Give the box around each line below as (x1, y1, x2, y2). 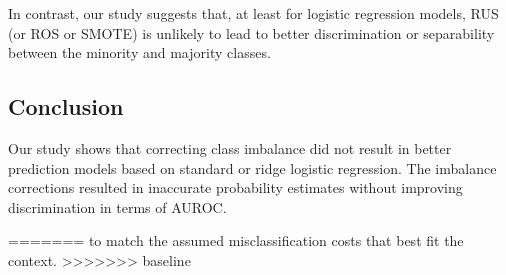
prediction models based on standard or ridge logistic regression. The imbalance (8, 157, 497, 178)
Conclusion (8, 91, 124, 122)
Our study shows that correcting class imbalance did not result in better (8, 137, 452, 158)
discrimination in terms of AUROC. (8, 196, 227, 217)
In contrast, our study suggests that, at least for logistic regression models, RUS (8, 3, 499, 23)
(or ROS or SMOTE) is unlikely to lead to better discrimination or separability (8, 22, 495, 43)
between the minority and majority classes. (8, 42, 271, 63)
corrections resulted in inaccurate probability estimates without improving (8, 177, 463, 198)
